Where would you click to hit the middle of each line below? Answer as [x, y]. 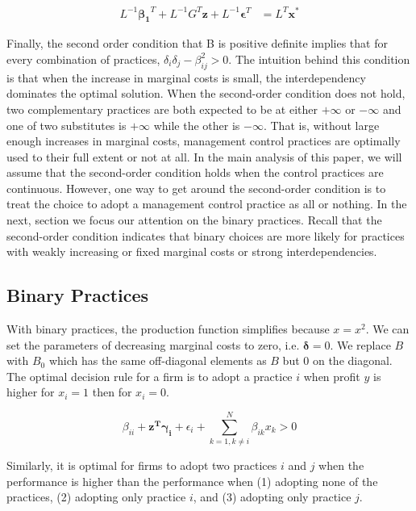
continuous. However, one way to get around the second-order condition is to [196, 188]
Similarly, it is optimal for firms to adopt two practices [142, 465]
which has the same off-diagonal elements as [158, 360]
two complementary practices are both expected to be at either [162, 109]
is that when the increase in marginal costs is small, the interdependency [186, 77]
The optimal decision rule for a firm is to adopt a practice [150, 376]
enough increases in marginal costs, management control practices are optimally [204, 141]
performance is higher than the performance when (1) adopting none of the [192, 481]
